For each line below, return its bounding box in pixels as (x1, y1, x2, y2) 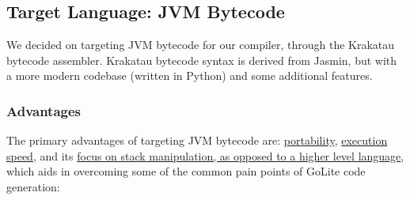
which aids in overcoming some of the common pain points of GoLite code (6, 163, 366, 179)
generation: (6, 178, 60, 194)
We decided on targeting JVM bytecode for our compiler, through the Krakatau (6, 36, 395, 53)
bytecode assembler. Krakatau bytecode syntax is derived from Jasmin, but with (6, 51, 397, 68)
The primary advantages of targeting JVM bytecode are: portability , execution (6, 132, 388, 149)
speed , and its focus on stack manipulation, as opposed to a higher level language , (6, 147, 404, 164)
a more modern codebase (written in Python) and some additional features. (6, 67, 373, 84)
